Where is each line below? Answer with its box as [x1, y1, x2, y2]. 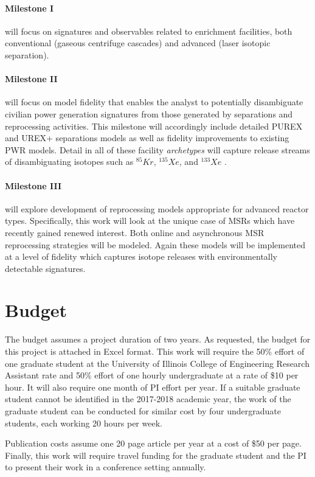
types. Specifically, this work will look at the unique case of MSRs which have [5, 214, 295, 227]
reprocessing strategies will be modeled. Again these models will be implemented [5, 238, 306, 251]
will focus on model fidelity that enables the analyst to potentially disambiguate [5, 96, 303, 108]
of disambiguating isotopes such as [5, 155, 134, 168]
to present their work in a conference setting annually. [5, 461, 206, 473]
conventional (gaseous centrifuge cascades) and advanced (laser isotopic [5, 37, 271, 49]
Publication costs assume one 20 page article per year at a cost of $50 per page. [5, 437, 302, 450]
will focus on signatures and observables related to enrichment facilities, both [5, 24, 292, 37]
